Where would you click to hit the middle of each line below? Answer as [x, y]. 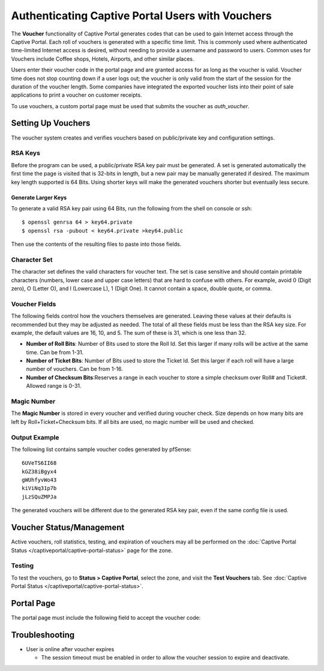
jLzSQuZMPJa [39, 497]
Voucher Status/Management [68, 528]
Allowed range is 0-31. [54, 386]
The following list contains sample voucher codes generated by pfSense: [101, 449]
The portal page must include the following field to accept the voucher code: [106, 617]
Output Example [35, 437]
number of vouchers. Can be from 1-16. [74, 369]
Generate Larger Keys [39, 197]
